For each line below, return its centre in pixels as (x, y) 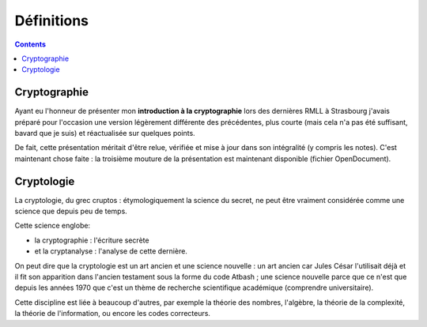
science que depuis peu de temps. (71, 211)
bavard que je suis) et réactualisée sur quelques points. (105, 133)
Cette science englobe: (53, 226)
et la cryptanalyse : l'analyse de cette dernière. (111, 251)
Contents (30, 44)
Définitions (52, 21)
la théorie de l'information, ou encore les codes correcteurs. (113, 314)
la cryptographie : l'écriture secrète (92, 240)
